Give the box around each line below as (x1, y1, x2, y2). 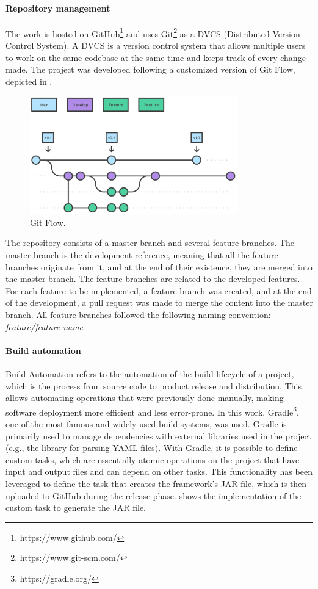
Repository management (5, 1, 110, 14)
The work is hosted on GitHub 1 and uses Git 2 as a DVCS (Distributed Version (5, 25, 300, 40)
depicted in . (5, 74, 52, 87)
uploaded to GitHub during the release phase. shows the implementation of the (5, 489, 302, 502)
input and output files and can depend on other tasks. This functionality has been (5, 465, 313, 478)
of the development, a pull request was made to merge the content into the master (5, 296, 313, 309)
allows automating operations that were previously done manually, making (5, 391, 284, 404)
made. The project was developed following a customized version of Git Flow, (5, 63, 295, 76)
